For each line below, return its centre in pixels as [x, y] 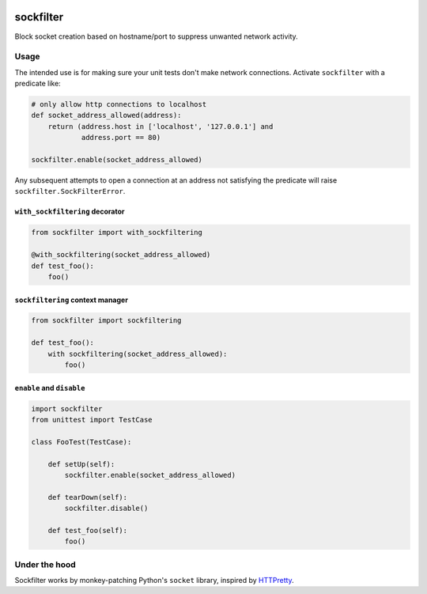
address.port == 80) [121, 138]
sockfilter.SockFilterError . [70, 191]
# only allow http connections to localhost [119, 104]
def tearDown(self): [88, 497]
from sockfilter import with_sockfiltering [117, 233]
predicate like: [38, 84]
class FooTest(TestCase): [81, 442]
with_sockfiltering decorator [70, 212]
